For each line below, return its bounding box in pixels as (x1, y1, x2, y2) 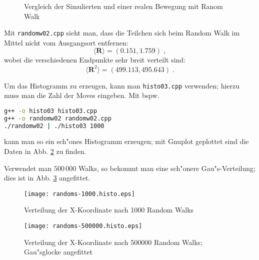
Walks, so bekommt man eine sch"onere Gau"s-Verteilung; (78, 162, 255, 173)
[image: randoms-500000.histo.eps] (24, 222, 142, 230)
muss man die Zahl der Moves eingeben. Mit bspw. (4, 90, 159, 100)
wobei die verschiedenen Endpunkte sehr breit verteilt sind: (4, 54, 186, 65)
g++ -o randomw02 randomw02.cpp (4, 114, 111, 122)
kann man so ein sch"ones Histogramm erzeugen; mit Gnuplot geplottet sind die (4, 136, 249, 146)
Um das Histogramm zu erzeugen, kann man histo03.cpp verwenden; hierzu (4, 80, 240, 90)
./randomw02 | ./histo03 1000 (4, 122, 104, 129)
